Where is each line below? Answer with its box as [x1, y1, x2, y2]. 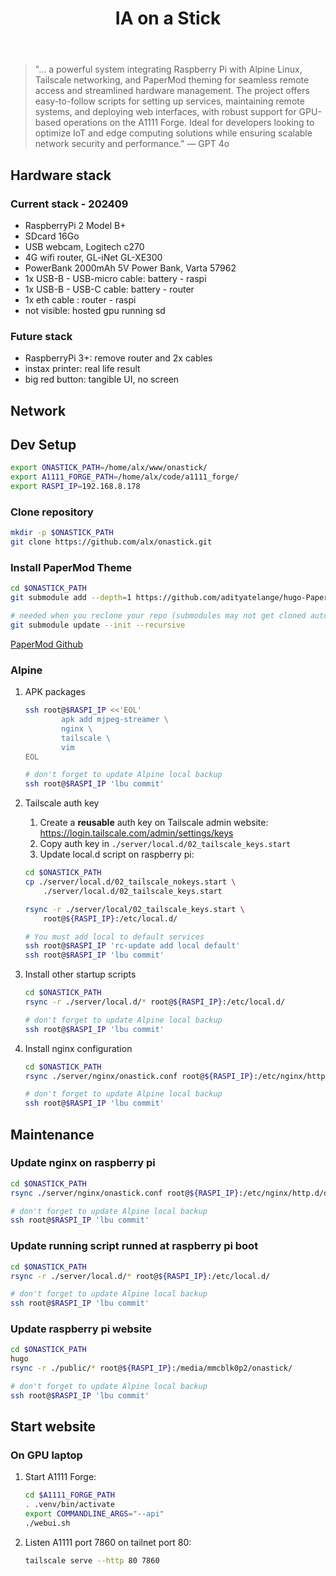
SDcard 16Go [24, 230, 80, 242]
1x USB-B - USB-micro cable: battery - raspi [24, 272, 207, 284]
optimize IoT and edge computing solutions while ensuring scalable [34, 127, 313, 139]
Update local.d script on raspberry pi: [39, 848, 195, 861]
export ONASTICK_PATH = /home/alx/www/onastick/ [10, 463, 208, 473]
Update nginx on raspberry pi [10, 1156, 156, 1170]
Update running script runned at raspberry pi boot [10, 1239, 259, 1253]
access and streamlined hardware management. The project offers [34, 85, 310, 97]
